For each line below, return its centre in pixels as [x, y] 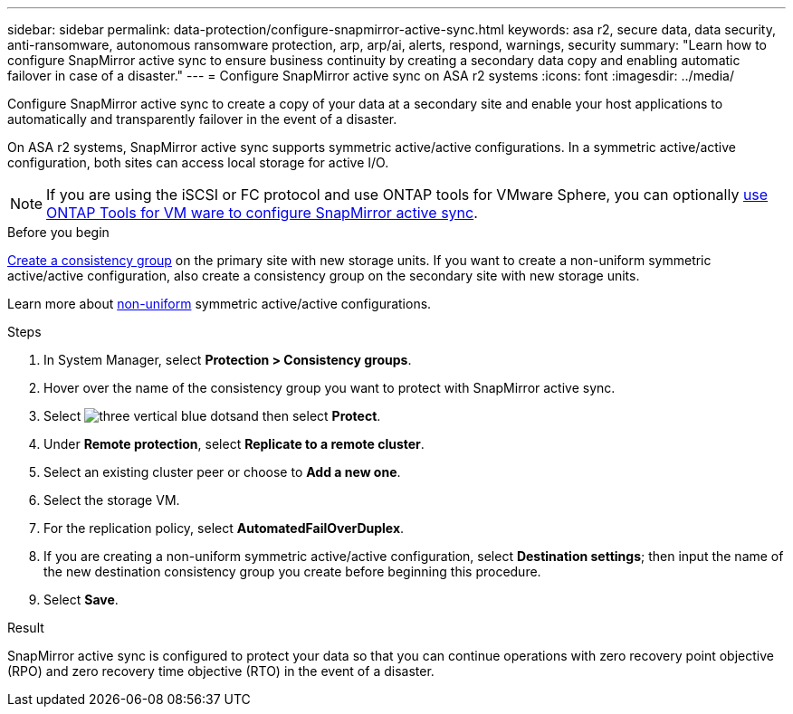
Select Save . [81, 600]
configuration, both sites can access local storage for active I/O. [198, 162]
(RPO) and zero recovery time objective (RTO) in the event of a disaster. [221, 671]
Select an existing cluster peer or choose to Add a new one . [222, 472]
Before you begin [58, 232]
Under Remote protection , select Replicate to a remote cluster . [234, 444]
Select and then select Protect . [212, 416]
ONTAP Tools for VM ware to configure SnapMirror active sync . [262, 213]
